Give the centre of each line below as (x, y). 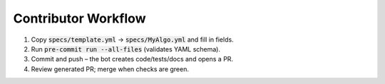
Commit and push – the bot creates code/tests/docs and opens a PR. (132, 59)
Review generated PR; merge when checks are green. (110, 69)
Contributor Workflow (79, 18)
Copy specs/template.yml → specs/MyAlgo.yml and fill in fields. (133, 40)
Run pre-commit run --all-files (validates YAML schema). (126, 49)
